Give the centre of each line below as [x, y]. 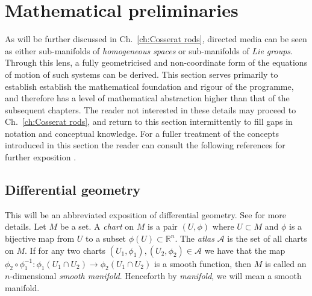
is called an [286, 263]
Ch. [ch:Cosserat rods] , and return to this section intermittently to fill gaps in [149, 121]
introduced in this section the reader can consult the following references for [145, 145]
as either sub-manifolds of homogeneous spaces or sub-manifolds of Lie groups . [149, 50]
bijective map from [40, 238]
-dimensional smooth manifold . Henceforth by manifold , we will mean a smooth [156, 276]
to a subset [106, 238]
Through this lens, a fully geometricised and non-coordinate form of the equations [156, 62]
